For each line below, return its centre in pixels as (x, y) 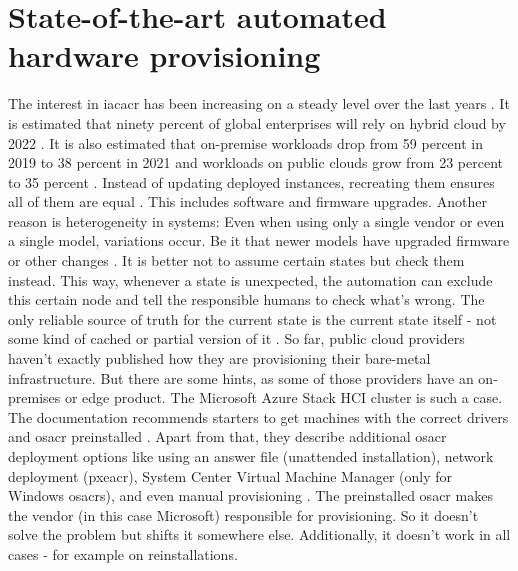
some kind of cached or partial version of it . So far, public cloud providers (236, 338)
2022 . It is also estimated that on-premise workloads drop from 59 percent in (246, 142)
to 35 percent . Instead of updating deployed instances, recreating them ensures (251, 181)
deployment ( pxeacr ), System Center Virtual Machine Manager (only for (230, 475)
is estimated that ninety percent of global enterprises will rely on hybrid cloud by (257, 122)
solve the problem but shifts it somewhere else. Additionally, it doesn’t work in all (259, 534)
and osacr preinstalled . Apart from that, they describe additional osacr (227, 436)
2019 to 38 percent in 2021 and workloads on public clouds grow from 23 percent (256, 162)
